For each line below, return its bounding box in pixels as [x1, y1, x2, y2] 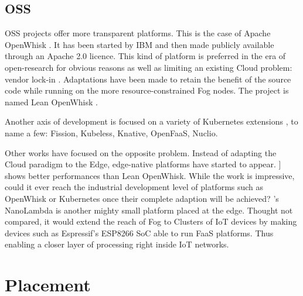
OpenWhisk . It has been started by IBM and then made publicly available [5, 38, 274, 50]
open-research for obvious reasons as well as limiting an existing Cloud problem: [5, 61, 292, 73]
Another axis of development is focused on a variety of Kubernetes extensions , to [5, 115, 298, 128]
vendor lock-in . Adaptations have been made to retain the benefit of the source [5, 73, 291, 85]
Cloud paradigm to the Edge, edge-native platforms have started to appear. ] [5, 158, 281, 170]
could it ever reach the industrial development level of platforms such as [5, 181, 264, 193]
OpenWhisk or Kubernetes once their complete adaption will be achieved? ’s [5, 192, 279, 204]
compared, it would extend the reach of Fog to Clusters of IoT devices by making [5, 215, 297, 228]
